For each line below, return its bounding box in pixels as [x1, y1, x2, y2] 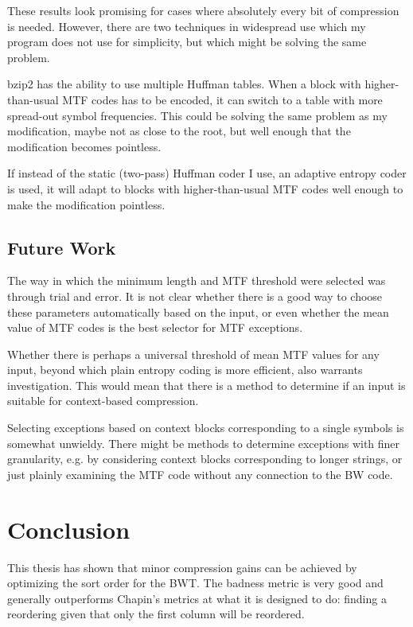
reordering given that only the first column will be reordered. [7, 606, 305, 622]
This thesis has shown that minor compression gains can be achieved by [7, 559, 357, 575]
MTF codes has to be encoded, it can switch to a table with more [62, 91, 383, 107]
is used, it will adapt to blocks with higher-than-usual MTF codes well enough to [7, 180, 403, 197]
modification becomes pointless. [7, 138, 162, 154]
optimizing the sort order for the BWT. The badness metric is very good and [7, 574, 384, 591]
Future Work [7, 235, 116, 259]
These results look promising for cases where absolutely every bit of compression [7, 2, 399, 18]
